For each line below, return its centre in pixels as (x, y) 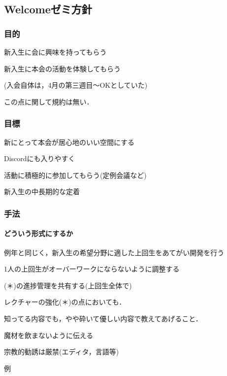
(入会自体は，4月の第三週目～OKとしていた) (76, 85)
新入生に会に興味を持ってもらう (55, 52)
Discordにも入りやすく (40, 158)
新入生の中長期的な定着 (42, 191)
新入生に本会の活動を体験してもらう (62, 68)
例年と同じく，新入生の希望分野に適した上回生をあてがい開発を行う (114, 252)
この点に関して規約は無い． (49, 101)
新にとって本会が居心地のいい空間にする (69, 142)
